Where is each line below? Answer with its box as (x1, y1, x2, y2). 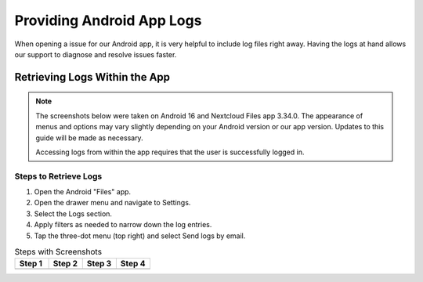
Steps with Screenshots (14, 247, 102, 258)
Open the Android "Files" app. (34, 187, 132, 197)
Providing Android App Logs (14, 12, 202, 29)
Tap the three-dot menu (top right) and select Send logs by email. (34, 231, 246, 240)
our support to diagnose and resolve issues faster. (14, 49, 177, 59)
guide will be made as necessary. (35, 133, 144, 143)
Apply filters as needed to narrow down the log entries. (34, 220, 212, 230)
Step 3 (86, 258, 112, 269)
